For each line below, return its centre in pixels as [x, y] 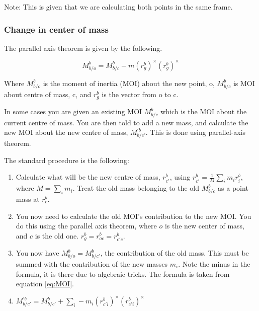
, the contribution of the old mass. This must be [175, 253]
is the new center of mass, [204, 226]
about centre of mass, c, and [48, 94]
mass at [28, 199]
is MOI [244, 83]
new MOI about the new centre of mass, [66, 132]
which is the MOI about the [204, 111]
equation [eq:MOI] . [45, 284]
